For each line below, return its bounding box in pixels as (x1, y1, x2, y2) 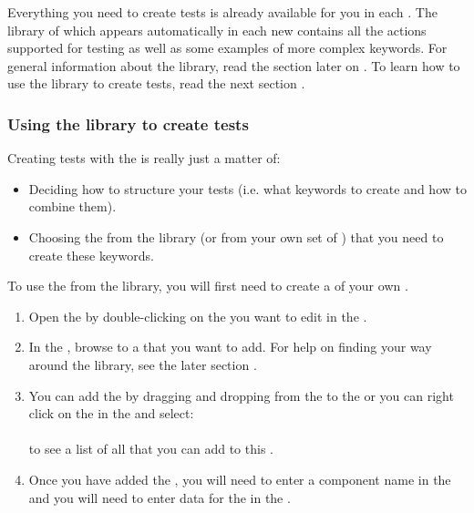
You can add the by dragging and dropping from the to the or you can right (28, 385, 454, 405)
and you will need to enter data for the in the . (28, 487, 291, 507)
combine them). (28, 197, 117, 216)
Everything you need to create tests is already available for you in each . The (7, 3, 438, 21)
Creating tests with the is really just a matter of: (7, 149, 281, 168)
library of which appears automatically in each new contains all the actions (7, 20, 427, 39)
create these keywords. (28, 245, 154, 264)
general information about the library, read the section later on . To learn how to (7, 56, 460, 75)
